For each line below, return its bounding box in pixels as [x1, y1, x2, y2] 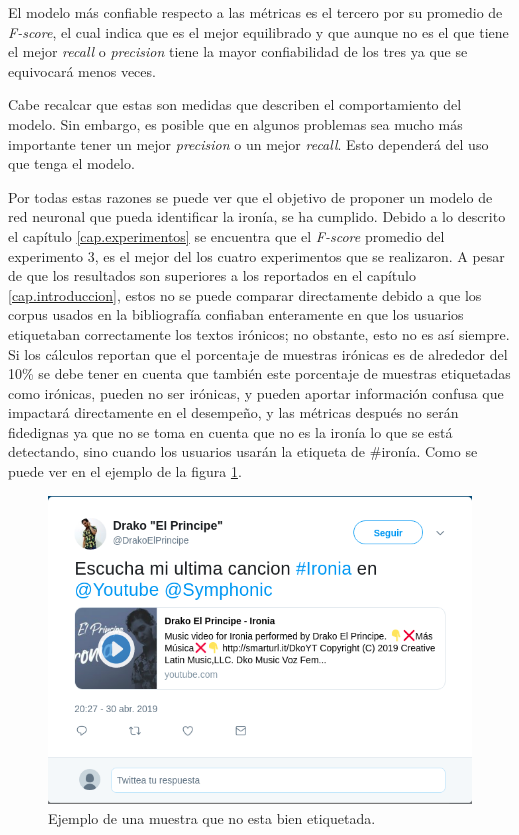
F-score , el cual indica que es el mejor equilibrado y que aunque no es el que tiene [8, 21, 509, 42]
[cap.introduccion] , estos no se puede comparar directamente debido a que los [8, 284, 482, 305]
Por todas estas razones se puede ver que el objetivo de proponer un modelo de [8, 186, 493, 207]
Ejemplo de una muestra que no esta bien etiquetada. [48, 807, 376, 828]
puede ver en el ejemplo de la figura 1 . [8, 461, 242, 482]
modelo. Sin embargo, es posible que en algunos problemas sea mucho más [8, 113, 463, 134]
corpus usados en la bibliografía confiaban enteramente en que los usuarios [8, 304, 464, 325]
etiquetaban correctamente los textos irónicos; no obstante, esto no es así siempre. [8, 323, 510, 344]
